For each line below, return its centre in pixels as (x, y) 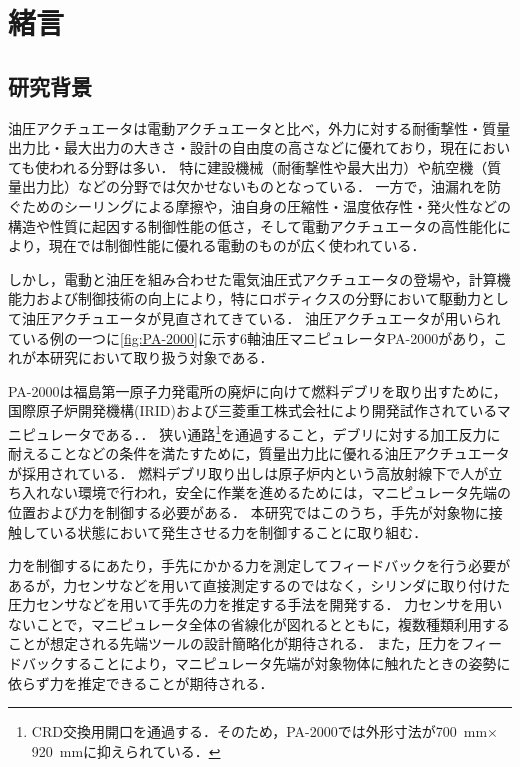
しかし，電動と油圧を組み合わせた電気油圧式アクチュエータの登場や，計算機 (259, 278)
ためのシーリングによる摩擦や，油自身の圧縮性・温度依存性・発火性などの (266, 205)
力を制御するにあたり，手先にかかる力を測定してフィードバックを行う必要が (259, 565)
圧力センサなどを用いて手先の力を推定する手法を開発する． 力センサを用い (255, 604)
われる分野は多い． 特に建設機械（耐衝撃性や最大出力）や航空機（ (268, 166)
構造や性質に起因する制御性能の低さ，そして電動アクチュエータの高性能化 (252, 225)
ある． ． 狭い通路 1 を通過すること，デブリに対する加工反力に (303, 432)
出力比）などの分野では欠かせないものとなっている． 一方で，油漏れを (254, 186)
